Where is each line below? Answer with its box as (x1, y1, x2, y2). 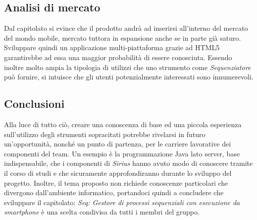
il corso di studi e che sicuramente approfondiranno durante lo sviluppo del (4, 167, 232, 178)
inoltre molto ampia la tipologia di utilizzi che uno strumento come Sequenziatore (4, 62, 251, 72)
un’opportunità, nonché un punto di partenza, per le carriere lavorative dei (4, 139, 231, 149)
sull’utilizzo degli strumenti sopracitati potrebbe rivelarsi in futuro (4, 129, 206, 139)
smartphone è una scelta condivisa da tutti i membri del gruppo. (4, 207, 200, 217)
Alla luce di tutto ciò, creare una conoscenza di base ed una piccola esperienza (4, 119, 242, 129)
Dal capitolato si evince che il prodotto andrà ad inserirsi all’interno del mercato (4, 23, 248, 33)
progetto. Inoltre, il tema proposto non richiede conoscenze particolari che (4, 177, 228, 188)
